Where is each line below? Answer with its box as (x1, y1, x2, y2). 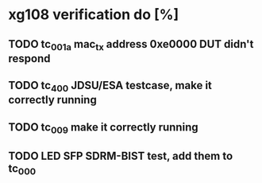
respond (8, 52, 51, 65)
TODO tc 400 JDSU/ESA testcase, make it (8, 79, 213, 95)
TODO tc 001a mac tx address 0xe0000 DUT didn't (8, 37, 254, 53)
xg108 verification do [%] (8, 6, 179, 24)
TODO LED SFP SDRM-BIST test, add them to (8, 150, 233, 163)
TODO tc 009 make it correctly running (8, 120, 198, 136)
